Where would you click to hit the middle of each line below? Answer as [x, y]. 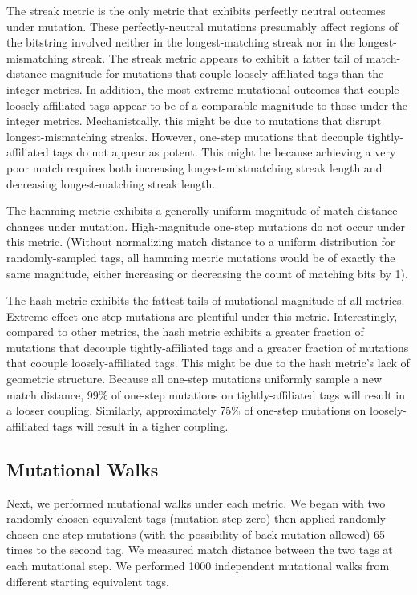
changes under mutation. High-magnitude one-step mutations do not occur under [206, 226]
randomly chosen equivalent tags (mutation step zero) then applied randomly [196, 518]
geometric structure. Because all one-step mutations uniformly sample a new [194, 379]
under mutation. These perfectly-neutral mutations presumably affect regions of [202, 26]
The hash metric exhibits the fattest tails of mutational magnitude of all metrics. [206, 300]
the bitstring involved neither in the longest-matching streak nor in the [181, 42]
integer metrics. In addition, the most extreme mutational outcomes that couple [203, 89]
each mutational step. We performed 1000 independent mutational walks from [198, 566]
